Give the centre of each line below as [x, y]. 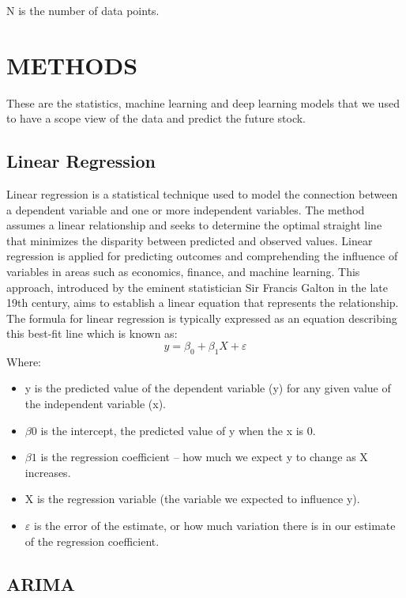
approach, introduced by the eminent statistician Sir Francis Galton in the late [197, 287]
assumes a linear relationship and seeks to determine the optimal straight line [194, 225]
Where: [24, 361]
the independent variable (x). [95, 404]
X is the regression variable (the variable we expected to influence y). [192, 499]
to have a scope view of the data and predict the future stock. [156, 118]
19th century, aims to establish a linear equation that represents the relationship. [203, 303]
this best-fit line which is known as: [92, 333]
